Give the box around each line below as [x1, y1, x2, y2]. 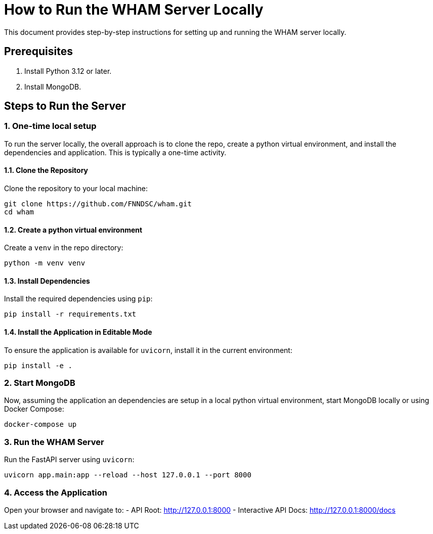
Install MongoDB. [24, 82, 81, 91]
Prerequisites [4, 45, 73, 58]
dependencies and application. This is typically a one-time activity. [4, 148, 227, 157]
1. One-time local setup [4, 121, 97, 131]
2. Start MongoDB [4, 378, 75, 388]
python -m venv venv [4, 259, 85, 268]
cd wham [4, 208, 34, 216]
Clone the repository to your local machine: [4, 184, 148, 193]
